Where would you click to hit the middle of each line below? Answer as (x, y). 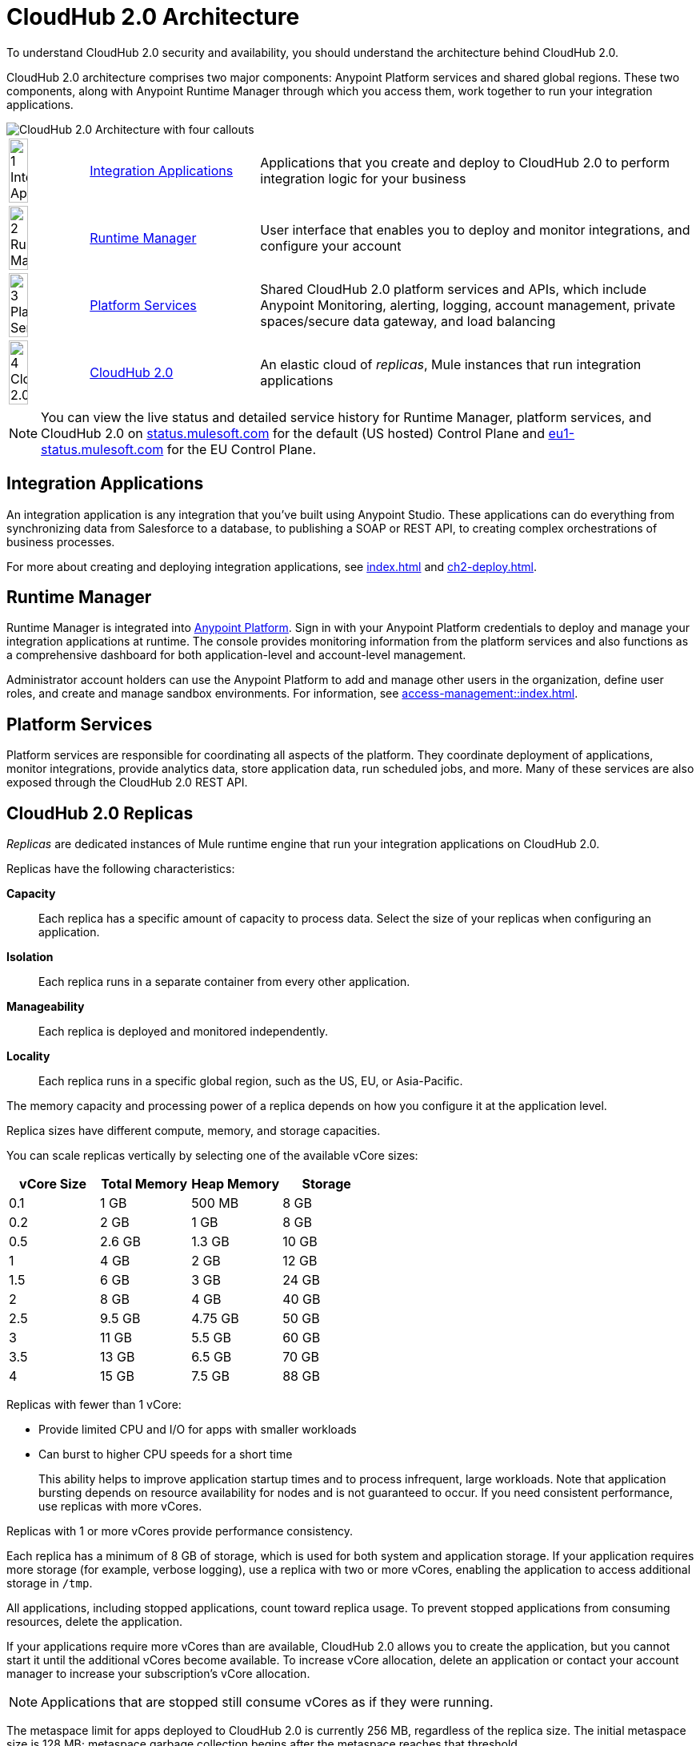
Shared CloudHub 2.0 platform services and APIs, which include (453, 289)
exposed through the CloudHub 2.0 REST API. (127, 782)
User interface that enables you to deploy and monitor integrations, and (475, 229)
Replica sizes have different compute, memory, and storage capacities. (194, 1131)
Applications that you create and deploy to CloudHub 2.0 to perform (465, 162)
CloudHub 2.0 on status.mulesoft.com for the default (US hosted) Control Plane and (293, 433)
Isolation (30, 957)
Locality (28, 1056)
